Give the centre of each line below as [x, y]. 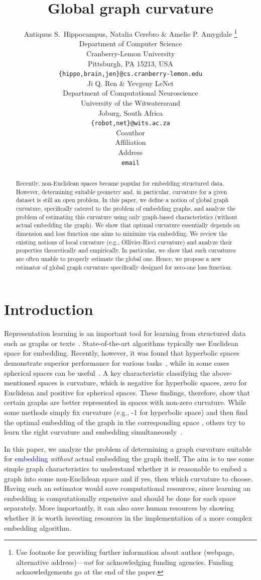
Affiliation [130, 142]
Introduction [49, 309]
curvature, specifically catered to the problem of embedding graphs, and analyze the [126, 209]
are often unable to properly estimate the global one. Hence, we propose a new [118, 258]
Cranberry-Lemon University [130, 53]
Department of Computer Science [130, 44]
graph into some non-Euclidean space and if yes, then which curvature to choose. [128, 478]
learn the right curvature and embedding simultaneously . [93, 432]
